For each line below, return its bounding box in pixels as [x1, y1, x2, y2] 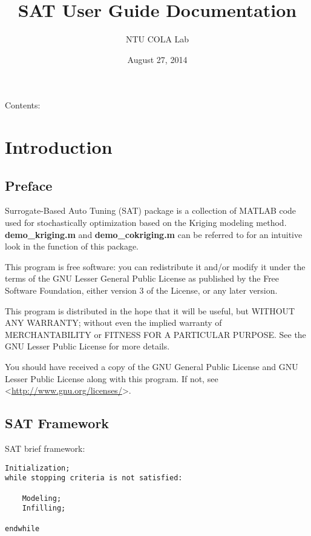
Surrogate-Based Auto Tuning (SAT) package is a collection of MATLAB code [5, 204, 296, 217]
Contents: [5, 99, 41, 111]
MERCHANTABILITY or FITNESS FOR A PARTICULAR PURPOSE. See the [5, 328, 306, 340]
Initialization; [5, 463, 70, 472]
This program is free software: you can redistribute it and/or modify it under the [5, 260, 306, 273]
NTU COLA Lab [125, 33, 189, 45]
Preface [5, 176, 53, 194]
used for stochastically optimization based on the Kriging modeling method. [5, 216, 287, 229]
